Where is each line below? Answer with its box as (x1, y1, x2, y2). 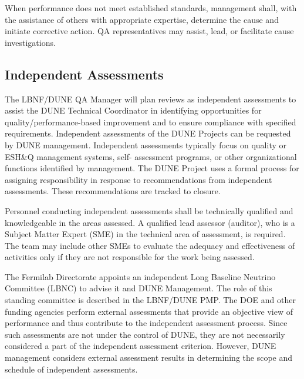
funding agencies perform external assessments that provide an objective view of (5, 305, 293, 317)
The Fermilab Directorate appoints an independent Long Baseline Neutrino (5, 270, 276, 282)
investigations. (5, 36, 56, 48)
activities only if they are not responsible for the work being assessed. (5, 251, 255, 263)
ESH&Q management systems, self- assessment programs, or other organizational (5, 150, 297, 162)
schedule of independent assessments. (5, 363, 138, 375)
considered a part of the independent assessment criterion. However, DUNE (5, 340, 276, 352)
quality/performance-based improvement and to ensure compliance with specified (5, 115, 296, 128)
